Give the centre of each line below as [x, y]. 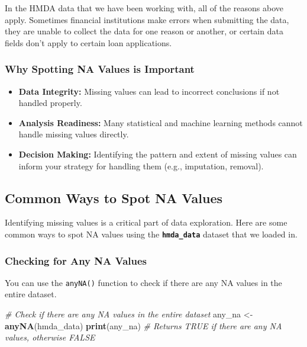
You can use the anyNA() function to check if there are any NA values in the [143, 282]
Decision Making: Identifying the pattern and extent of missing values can [158, 154]
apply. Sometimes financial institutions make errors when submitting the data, [147, 19]
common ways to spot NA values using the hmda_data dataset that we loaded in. [151, 234]
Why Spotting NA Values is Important [100, 69]
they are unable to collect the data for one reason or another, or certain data [144, 31]
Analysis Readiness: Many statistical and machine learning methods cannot [161, 122]
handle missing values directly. [74, 134]
